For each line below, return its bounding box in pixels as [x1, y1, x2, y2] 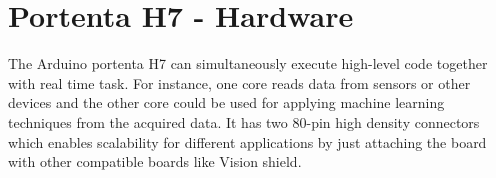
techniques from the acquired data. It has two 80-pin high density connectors [8, 111, 480, 132]
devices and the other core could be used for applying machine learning [8, 92, 445, 113]
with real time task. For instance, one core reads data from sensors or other [8, 72, 471, 93]
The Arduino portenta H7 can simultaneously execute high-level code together [8, 53, 488, 74]
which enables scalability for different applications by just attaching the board [8, 131, 487, 152]
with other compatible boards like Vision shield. [8, 151, 302, 172]
